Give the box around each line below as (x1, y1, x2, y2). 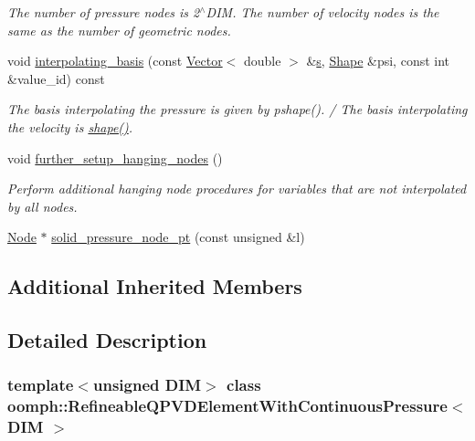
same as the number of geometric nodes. (7, 20, 231, 39)
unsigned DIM (92, 373, 202, 396)
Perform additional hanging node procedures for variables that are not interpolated (7, 179, 467, 198)
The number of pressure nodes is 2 (7, 3, 200, 21)
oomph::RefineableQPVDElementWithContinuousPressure (7, 394, 448, 417)
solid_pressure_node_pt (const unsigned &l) (51, 227, 305, 247)
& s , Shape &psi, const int (306, 51, 450, 70)
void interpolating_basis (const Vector (7, 51, 223, 70)
